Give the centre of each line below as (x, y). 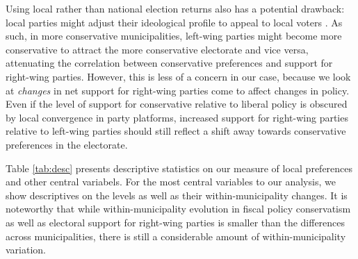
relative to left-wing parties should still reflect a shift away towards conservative (176, 131)
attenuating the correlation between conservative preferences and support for (169, 63)
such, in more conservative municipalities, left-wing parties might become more (174, 36)
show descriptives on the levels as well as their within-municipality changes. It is (177, 195)
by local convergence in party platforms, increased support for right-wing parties (177, 117)
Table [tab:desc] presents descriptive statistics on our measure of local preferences (179, 168)
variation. (26, 250)
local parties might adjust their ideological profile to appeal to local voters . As (174, 22)
